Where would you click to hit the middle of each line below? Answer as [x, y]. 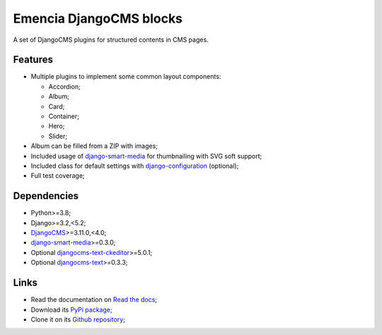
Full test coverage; [58, 176]
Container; [64, 116]
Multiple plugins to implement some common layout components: [126, 76]
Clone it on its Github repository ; [78, 319]
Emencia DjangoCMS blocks [98, 18]
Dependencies [46, 196]
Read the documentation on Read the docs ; [94, 300]
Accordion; [64, 86]
